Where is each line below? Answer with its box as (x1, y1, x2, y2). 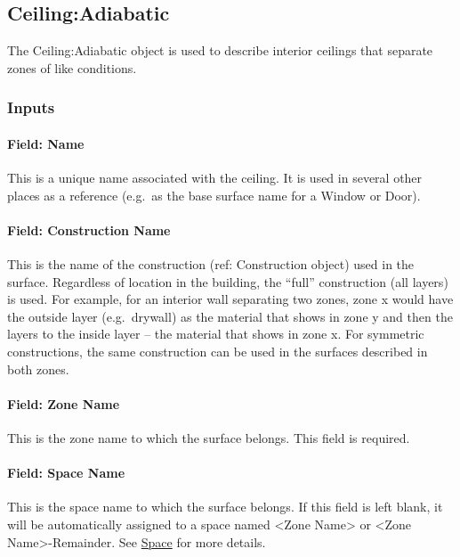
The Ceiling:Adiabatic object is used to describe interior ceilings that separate (7, 41, 433, 60)
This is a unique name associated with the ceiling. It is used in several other (7, 168, 423, 187)
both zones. (7, 359, 69, 378)
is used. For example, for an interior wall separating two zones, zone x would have (7, 290, 454, 308)
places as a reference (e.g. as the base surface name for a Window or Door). (7, 185, 421, 204)
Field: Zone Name (7, 394, 120, 413)
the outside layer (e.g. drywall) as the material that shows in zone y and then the (7, 307, 453, 325)
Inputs (7, 96, 55, 119)
